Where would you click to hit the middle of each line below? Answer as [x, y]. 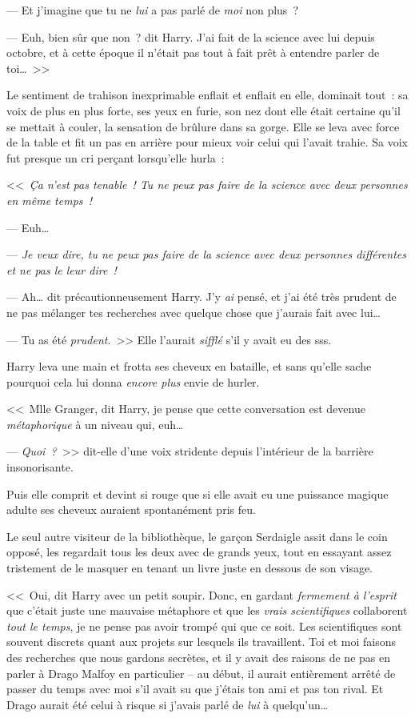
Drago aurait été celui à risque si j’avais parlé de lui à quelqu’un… [168, 704]
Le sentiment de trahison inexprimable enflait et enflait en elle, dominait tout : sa [207, 95]
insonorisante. [40, 467]
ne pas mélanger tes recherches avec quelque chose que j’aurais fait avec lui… [194, 312]
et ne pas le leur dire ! [62, 269]
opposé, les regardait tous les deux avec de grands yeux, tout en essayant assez [199, 552]
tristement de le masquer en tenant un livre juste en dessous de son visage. [190, 568]
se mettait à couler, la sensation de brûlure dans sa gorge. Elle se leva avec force [203, 126]
